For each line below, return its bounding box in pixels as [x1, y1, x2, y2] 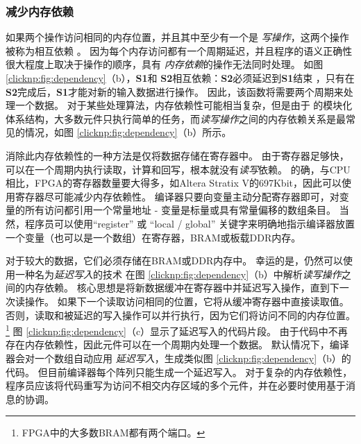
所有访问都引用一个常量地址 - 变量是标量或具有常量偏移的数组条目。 [24, 203, 336, 217]
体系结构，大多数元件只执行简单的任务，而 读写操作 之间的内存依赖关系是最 [6, 111, 346, 126]
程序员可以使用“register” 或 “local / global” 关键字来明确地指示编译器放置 [24, 216, 355, 230]
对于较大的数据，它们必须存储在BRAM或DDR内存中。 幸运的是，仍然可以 [6, 253, 343, 268]
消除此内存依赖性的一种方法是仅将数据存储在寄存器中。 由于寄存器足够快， [6, 148, 349, 162]
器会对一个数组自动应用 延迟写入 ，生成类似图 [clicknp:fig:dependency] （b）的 [6, 350, 351, 365]
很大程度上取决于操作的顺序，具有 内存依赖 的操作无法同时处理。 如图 [6, 57, 324, 71]
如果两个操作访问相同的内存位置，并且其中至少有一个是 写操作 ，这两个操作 [6, 30, 349, 44]
